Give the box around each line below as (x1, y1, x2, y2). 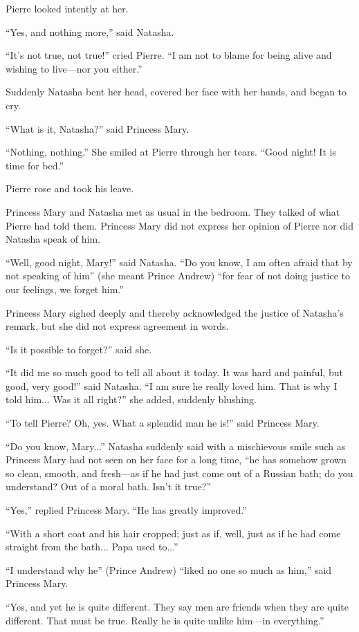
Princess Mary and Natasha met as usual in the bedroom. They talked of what (6, 204, 340, 219)
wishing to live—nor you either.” (6, 61, 142, 75)
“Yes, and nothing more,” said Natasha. (6, 24, 174, 39)
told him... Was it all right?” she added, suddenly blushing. (6, 392, 257, 407)
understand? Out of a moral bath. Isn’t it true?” (6, 479, 212, 494)
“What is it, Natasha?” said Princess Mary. (6, 121, 190, 136)
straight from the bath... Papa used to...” (6, 539, 178, 554)
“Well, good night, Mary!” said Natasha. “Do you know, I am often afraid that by (6, 254, 353, 269)
